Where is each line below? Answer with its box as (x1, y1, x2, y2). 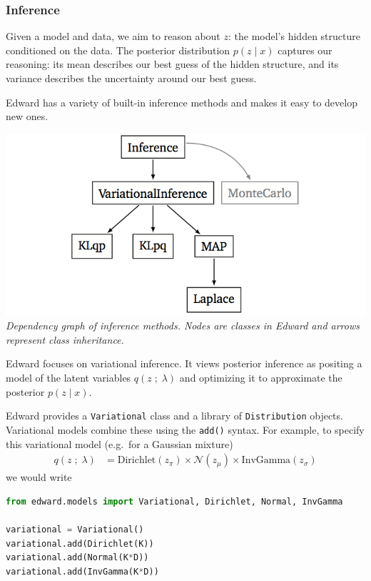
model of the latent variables (6, 370, 131, 385)
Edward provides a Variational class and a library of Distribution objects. (6, 408, 343, 423)
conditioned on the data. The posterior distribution (6, 42, 230, 57)
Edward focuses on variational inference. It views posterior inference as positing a (6, 356, 362, 371)
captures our (278, 42, 332, 57)
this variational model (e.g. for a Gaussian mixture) (6, 436, 233, 451)
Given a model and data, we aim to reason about (6, 29, 220, 44)
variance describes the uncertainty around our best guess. (6, 71, 257, 85)
